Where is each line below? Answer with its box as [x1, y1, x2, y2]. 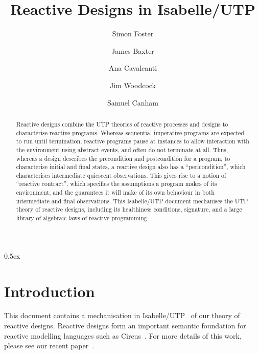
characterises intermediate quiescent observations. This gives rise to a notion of [16, 171, 226, 179]
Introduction [4, 280, 95, 301]
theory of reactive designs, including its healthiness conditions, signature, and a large [16, 205, 242, 214]
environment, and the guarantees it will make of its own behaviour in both [16, 188, 215, 197]
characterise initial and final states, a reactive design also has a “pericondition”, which [16, 162, 246, 171]
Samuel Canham [107, 97, 158, 108]
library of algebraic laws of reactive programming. [16, 214, 149, 222]
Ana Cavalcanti [108, 63, 157, 73]
